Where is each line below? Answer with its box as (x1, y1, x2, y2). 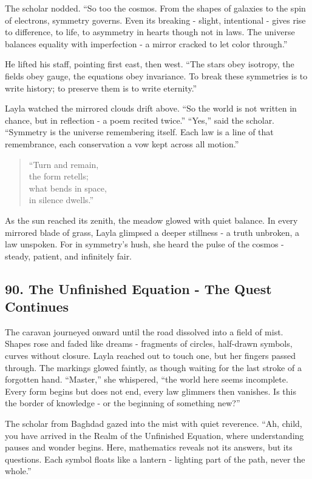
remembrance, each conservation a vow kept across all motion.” (5, 137, 239, 150)
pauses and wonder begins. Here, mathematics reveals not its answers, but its (5, 441, 293, 454)
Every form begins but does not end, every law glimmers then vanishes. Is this (5, 384, 296, 397)
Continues (5, 297, 69, 316)
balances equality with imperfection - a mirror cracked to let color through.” (5, 37, 288, 50)
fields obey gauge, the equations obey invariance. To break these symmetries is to (5, 69, 308, 82)
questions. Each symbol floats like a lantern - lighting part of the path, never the (5, 452, 305, 465)
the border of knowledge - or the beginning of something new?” (5, 397, 240, 409)
